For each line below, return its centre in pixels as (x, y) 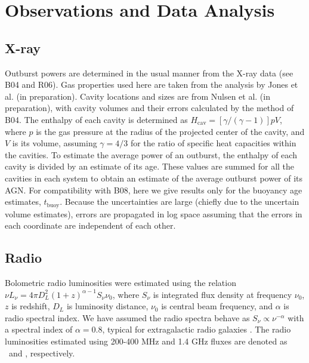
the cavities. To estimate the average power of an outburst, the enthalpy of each (151, 154)
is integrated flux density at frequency (223, 294)
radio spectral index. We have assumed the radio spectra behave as (127, 317)
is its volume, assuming (55, 143)
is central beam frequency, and (217, 306)
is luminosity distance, (107, 306)
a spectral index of (39, 329)
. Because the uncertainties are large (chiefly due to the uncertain (180, 202)
